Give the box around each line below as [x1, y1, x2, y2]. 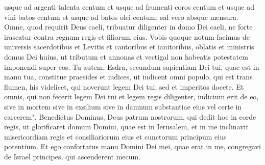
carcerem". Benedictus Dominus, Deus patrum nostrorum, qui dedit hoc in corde [4, 111, 256, 122]
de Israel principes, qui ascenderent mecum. [4, 151, 141, 161]
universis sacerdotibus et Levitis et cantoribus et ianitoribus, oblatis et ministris [4, 41, 254, 52]
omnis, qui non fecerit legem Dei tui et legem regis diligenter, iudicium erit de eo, [4, 91, 259, 102]
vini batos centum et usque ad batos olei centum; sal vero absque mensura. [4, 11, 239, 22]
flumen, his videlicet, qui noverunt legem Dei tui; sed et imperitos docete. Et [4, 81, 244, 92]
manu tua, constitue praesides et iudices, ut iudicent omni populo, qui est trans [4, 71, 253, 82]
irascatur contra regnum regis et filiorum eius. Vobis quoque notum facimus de [4, 31, 250, 42]
